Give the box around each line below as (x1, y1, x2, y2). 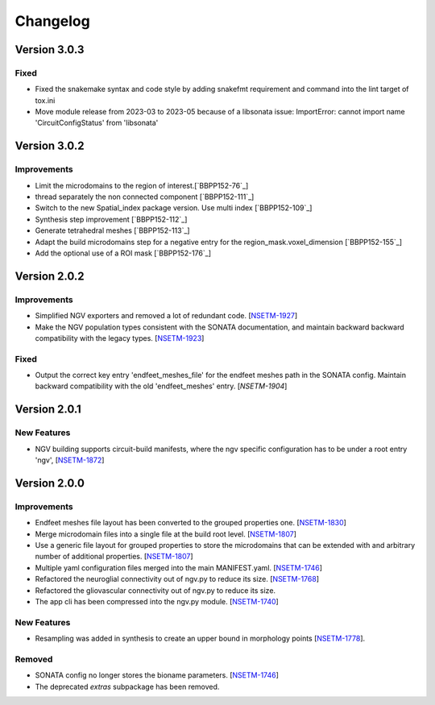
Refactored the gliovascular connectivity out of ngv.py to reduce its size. (35, 585, 276, 595)
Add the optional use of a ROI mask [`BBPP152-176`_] (35, 248, 212, 258)
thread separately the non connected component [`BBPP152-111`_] (35, 192, 255, 201)
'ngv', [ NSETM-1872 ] (35, 455, 105, 465)
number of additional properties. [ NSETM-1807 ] (35, 552, 193, 562)
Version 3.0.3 (14, 43, 85, 56)
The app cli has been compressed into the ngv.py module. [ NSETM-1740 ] (35, 596, 280, 606)
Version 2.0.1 (14, 403, 82, 417)
